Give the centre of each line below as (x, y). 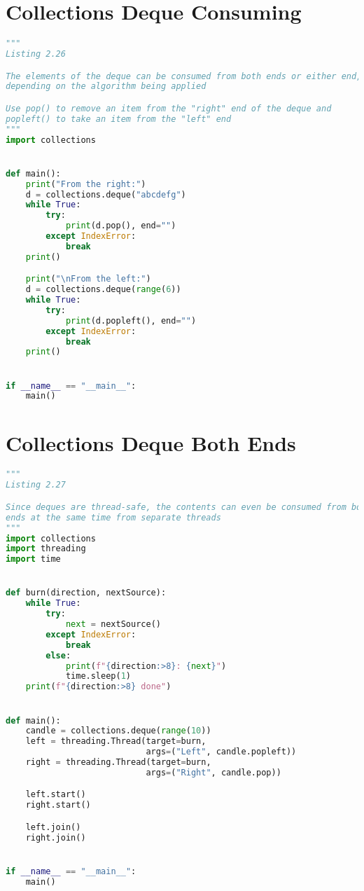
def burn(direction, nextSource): (86, 593)
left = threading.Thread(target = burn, (116, 741)
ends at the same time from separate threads (113, 517)
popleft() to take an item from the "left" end (119, 119)
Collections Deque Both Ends (151, 442)
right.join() (56, 837)
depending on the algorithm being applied (106, 87)
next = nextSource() (113, 624)
